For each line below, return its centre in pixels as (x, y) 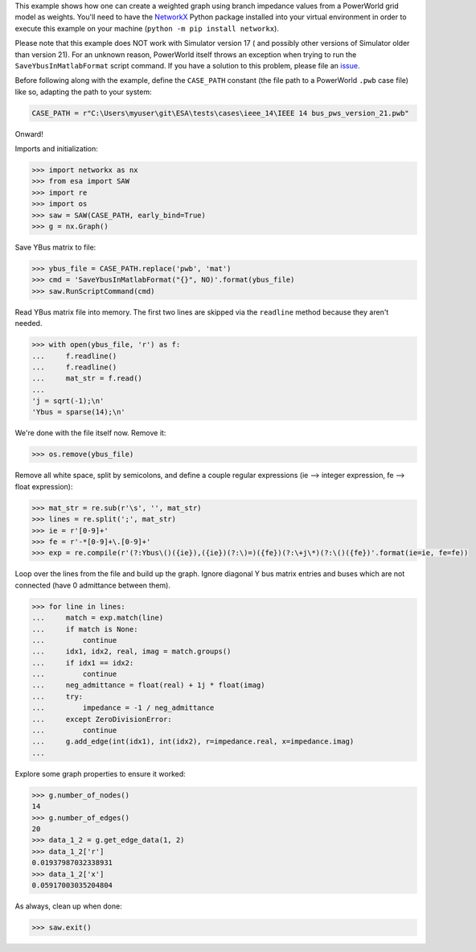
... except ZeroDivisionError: (102, 719)
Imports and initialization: (56, 149)
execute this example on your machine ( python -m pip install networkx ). (147, 28)
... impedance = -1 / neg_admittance (123, 708)
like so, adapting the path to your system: (83, 92)
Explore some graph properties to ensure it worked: (101, 773)
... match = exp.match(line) (98, 618)
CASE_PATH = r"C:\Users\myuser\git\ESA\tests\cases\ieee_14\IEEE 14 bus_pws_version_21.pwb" (220, 113)
